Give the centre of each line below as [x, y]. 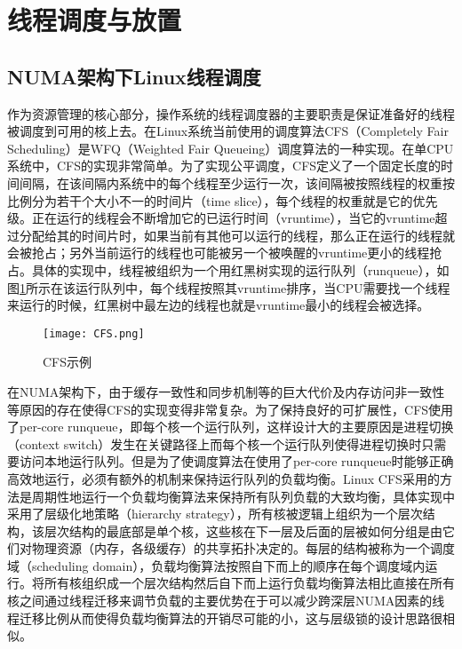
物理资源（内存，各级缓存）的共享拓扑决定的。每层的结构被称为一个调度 [243, 548]
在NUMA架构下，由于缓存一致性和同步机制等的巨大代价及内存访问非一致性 [226, 391]
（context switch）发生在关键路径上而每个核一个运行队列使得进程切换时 [215, 443]
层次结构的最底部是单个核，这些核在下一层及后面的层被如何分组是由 [243, 530]
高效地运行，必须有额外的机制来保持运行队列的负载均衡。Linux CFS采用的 [223, 478]
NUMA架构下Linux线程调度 [134, 76]
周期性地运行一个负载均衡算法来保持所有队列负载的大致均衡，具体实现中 [243, 496]
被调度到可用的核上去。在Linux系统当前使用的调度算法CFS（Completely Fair [228, 131]
